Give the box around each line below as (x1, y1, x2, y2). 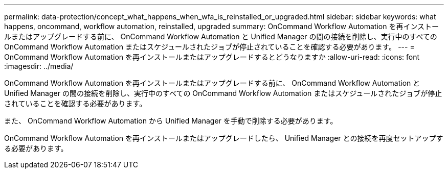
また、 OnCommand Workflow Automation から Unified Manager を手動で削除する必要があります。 (4, 116, 338, 125)
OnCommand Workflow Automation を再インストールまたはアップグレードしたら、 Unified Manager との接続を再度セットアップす (4, 134, 443, 142)
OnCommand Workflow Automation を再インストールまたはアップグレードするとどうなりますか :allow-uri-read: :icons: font (4, 53, 420, 61)
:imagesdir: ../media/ (4, 62, 74, 70)
